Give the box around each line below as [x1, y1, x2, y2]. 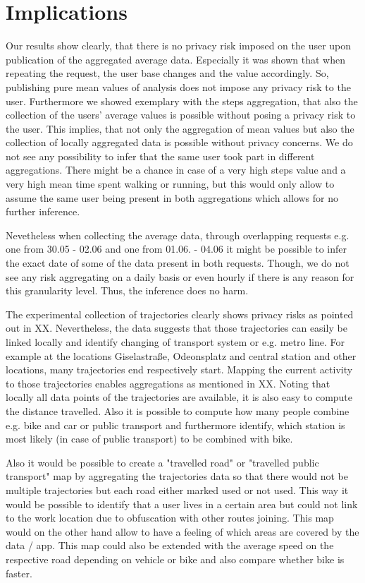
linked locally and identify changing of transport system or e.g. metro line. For [6, 335, 345, 349]
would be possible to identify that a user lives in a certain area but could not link [6, 496, 358, 511]
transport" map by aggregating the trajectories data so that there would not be [6, 469, 348, 483]
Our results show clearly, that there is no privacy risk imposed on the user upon [6, 38, 352, 53]
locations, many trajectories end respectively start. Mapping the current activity [6, 362, 353, 377]
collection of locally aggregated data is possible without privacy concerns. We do [6, 135, 353, 150]
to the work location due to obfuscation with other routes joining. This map [6, 510, 334, 525]
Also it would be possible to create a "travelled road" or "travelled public [6, 455, 319, 469]
